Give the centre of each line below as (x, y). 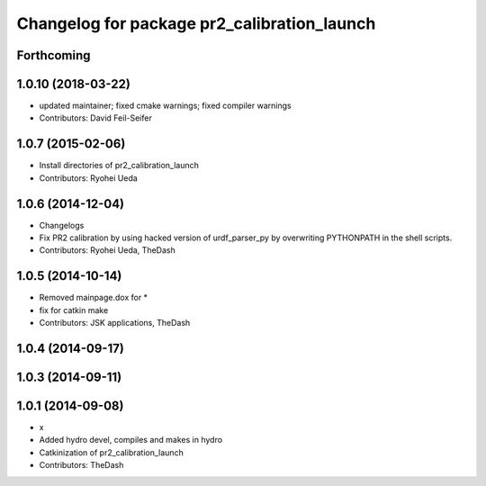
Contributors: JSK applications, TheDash (115, 323)
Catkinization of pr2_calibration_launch (111, 452)
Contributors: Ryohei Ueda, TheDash (107, 250)
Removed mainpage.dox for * (94, 298)
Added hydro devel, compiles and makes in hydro (131, 440)
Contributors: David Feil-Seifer (95, 118)
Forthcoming (54, 55)
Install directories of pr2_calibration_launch (119, 166)
